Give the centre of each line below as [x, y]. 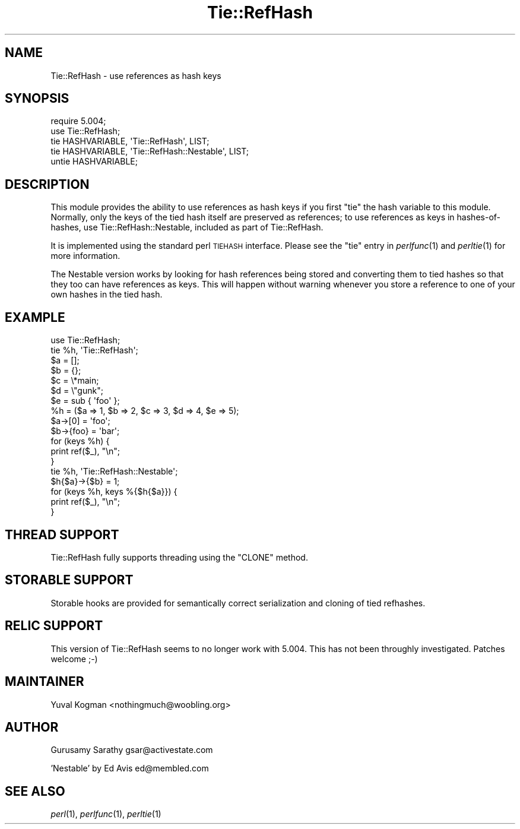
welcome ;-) [74, 659]
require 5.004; [78, 121]
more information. [85, 256]
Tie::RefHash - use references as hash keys [136, 75]
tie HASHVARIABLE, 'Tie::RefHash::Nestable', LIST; [150, 151]
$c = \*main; [75, 381]
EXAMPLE [35, 317]
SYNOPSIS [37, 99]
